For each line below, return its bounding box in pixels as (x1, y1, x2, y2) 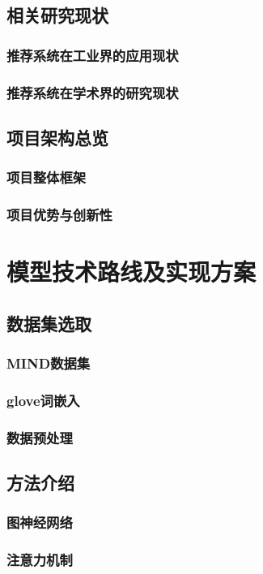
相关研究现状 (6, 2, 108, 28)
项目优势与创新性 (6, 205, 112, 225)
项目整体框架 (6, 167, 87, 188)
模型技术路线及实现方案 (6, 255, 257, 288)
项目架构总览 (6, 124, 108, 149)
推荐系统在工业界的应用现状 (6, 45, 179, 65)
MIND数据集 (6, 353, 91, 373)
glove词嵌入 (6, 390, 80, 410)
